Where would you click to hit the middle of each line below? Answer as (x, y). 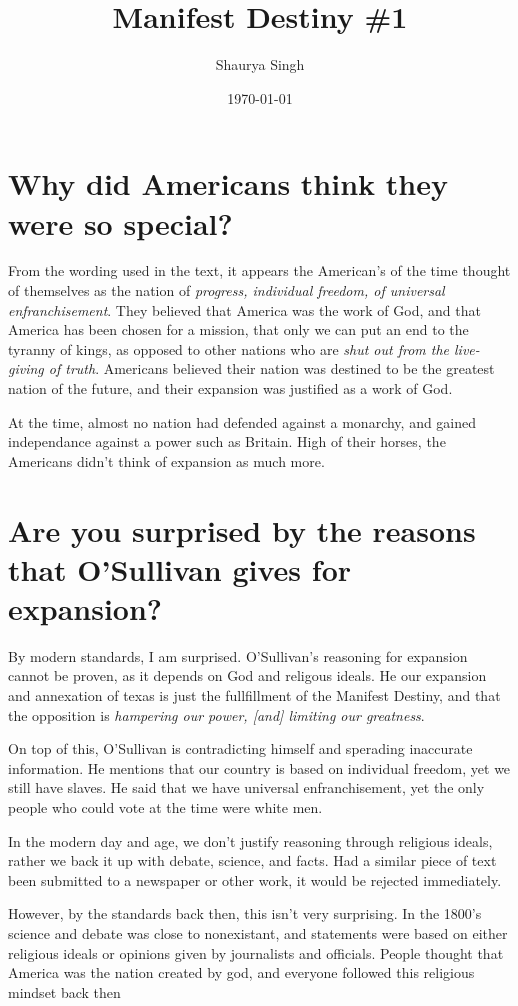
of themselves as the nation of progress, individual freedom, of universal (226, 290)
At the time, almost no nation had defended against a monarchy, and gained (242, 421)
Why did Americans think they (228, 183)
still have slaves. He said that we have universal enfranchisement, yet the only (246, 787)
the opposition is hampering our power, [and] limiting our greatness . (216, 714)
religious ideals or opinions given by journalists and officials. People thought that (256, 952)
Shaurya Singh (260, 64)
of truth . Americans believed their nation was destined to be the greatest (271, 368)
